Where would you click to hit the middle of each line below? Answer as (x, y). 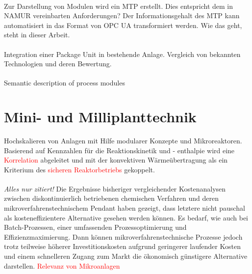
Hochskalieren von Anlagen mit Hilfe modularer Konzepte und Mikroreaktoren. (123, 140)
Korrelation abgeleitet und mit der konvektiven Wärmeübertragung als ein (116, 160)
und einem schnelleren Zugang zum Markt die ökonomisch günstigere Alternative (126, 256)
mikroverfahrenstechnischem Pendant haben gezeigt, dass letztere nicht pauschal (125, 208)
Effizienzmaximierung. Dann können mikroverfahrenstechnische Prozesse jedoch (123, 236)
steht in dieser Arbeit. (37, 35)
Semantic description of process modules (64, 83)
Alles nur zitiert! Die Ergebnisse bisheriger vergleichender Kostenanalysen (115, 188)
